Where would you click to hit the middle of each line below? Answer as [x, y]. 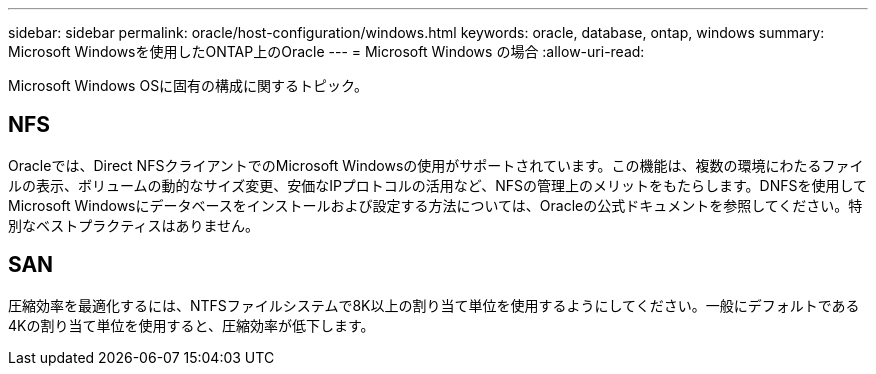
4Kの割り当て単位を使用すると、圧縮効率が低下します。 [191, 325]
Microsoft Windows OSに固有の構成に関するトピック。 [188, 85]
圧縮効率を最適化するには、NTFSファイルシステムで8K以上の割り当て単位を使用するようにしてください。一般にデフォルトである [434, 305]
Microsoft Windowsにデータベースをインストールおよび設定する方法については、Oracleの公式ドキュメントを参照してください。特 [435, 205]
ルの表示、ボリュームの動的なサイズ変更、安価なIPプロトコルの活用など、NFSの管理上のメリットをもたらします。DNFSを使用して [438, 185]
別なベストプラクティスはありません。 [134, 225]
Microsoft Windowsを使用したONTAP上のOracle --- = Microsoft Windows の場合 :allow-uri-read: [326, 51]
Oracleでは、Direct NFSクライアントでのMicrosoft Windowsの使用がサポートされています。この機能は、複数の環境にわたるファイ [436, 165]
